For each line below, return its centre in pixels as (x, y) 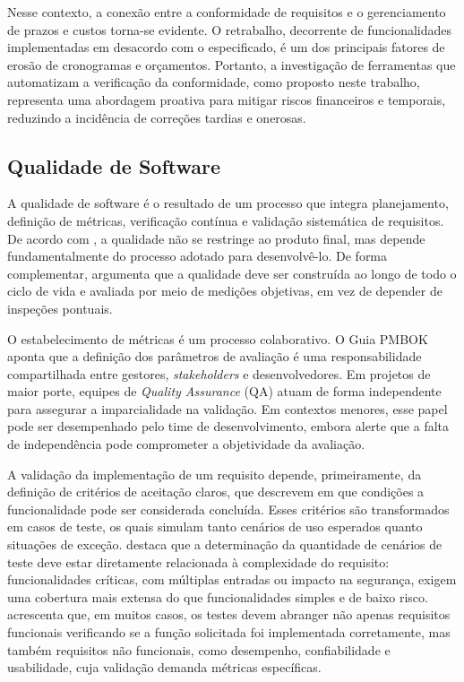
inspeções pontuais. (60, 308)
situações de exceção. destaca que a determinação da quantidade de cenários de (225, 544)
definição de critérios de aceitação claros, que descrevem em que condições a (216, 492)
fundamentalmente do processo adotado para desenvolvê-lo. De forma (198, 256)
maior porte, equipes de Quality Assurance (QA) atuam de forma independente (224, 391)
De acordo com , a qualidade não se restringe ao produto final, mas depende (216, 238)
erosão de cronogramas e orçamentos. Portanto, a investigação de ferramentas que (232, 64)
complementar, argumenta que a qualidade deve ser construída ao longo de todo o (232, 273)
